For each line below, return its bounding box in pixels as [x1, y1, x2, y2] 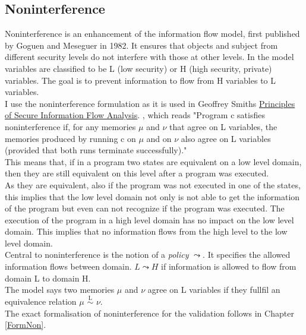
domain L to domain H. [5, 271, 91, 284]
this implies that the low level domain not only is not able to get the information [5, 190, 300, 203]
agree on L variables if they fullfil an [147, 283, 280, 296]
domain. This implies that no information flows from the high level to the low [5, 225, 288, 238]
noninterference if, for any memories [5, 120, 136, 132]
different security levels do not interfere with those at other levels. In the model [5, 50, 294, 63]
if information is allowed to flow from [161, 260, 296, 273]
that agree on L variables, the [169, 120, 277, 132]
